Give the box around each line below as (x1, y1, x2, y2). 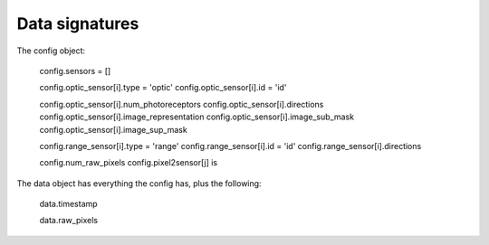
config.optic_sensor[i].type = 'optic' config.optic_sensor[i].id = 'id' (39, 82, 287, 93)
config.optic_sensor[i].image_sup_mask (39, 124, 187, 135)
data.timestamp (39, 199, 99, 210)
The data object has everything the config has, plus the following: (16, 177, 262, 189)
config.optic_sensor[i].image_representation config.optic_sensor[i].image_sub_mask (39, 111, 355, 122)
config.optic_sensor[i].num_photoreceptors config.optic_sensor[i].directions (39, 99, 324, 109)
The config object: (16, 45, 86, 56)
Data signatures (16, 14, 139, 33)
